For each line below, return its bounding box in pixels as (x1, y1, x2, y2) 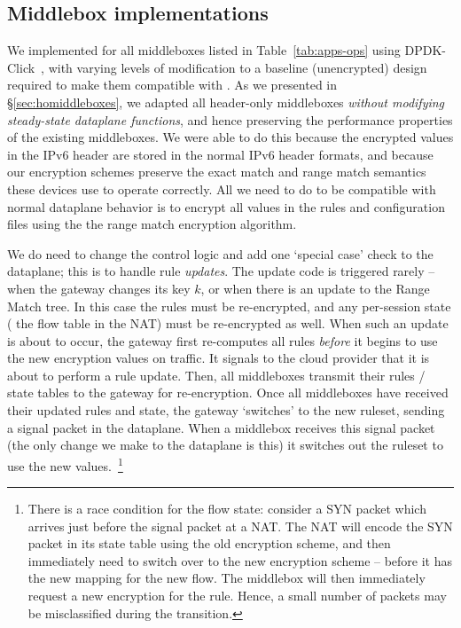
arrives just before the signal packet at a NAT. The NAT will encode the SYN (27, 516, 453, 535)
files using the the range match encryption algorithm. (7, 215, 297, 233)
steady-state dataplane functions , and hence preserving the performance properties (7, 110, 453, 129)
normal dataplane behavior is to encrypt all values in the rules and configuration (7, 197, 445, 216)
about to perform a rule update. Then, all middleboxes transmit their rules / (7, 365, 426, 384)
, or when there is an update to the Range (200, 279, 430, 297)
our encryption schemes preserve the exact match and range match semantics (7, 162, 426, 181)
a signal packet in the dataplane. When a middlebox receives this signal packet (7, 418, 435, 436)
